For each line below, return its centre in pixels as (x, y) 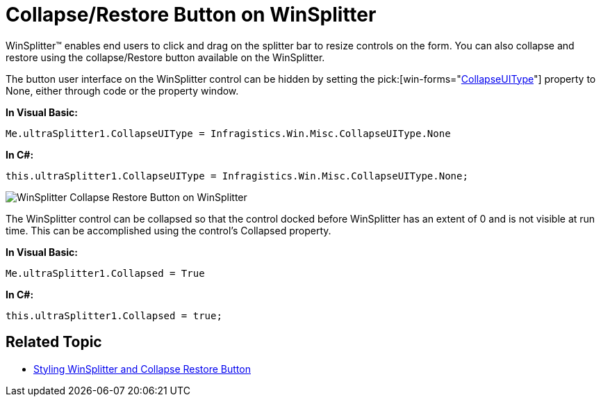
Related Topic (54, 342)
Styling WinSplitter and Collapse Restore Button (142, 369)
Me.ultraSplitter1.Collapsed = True (105, 273)
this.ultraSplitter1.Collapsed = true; (114, 315)
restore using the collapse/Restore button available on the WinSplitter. (165, 57)
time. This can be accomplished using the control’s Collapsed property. (168, 230)
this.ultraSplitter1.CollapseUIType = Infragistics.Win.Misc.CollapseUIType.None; (237, 176)
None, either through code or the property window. (122, 90)
